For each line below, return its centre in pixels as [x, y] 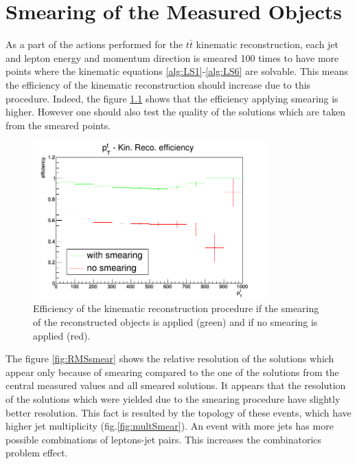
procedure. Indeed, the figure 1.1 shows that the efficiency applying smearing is [172, 98]
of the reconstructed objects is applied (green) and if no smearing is [175, 322]
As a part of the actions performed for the [94, 44]
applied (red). [62, 335]
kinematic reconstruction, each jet [267, 44]
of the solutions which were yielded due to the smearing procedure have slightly [173, 398]
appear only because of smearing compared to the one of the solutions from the [172, 372]
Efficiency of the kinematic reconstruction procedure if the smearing [176, 308]
